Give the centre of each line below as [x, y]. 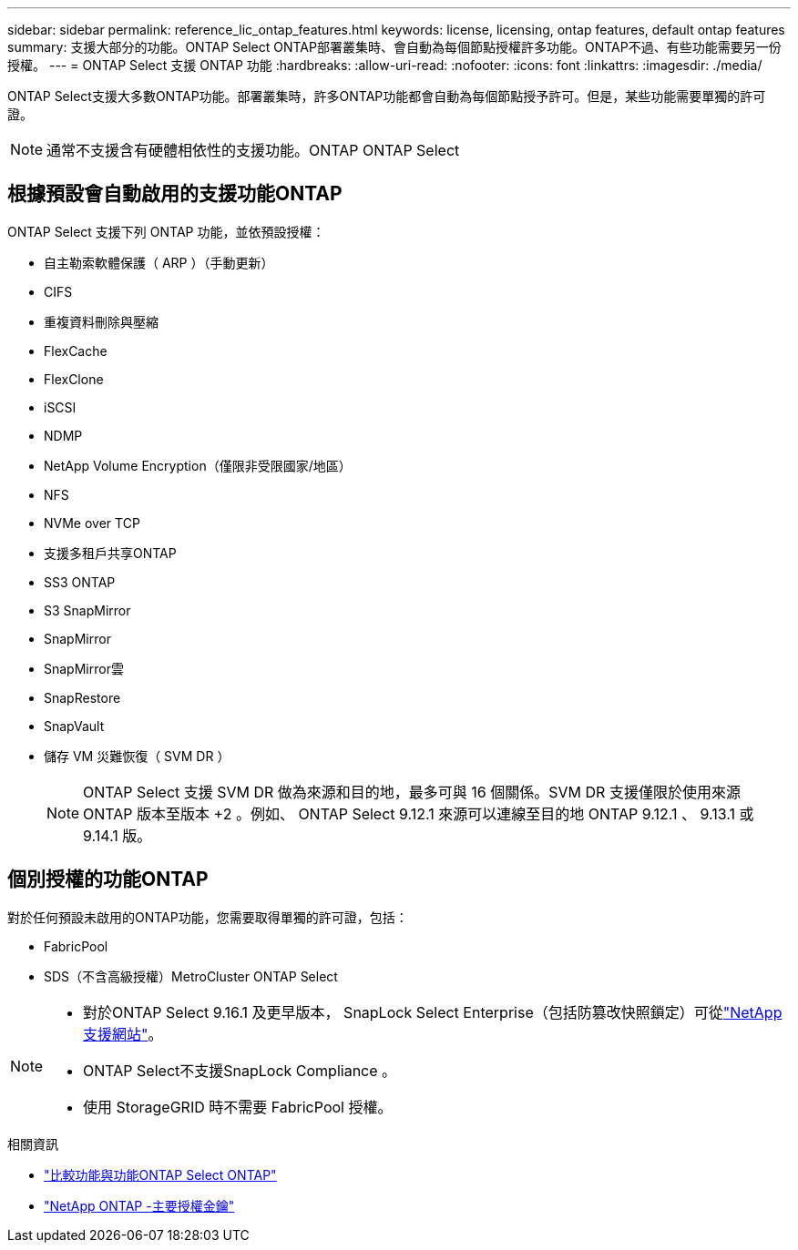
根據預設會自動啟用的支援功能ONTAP [175, 194]
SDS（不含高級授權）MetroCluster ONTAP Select [191, 976]
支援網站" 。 [123, 1034]
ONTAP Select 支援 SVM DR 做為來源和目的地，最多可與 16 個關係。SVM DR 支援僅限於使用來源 [412, 792]
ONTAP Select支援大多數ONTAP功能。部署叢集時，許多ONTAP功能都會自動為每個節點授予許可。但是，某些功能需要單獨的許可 [387, 96]
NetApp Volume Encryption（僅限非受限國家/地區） [198, 465]
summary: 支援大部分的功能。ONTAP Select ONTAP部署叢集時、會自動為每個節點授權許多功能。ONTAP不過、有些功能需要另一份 [394, 47]
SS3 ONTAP [80, 582]
